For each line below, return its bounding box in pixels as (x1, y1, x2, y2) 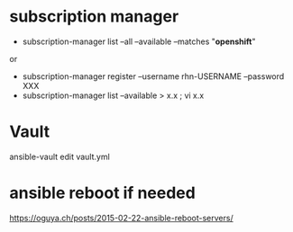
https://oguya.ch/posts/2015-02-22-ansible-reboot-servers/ (9, 212, 233, 223)
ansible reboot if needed (9, 183, 196, 203)
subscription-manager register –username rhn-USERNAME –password (22, 70, 285, 82)
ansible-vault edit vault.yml (9, 151, 110, 162)
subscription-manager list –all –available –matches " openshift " (22, 36, 256, 47)
